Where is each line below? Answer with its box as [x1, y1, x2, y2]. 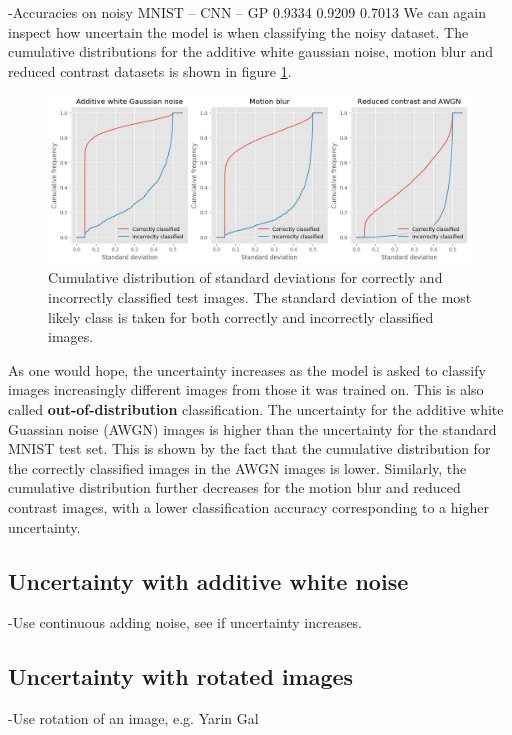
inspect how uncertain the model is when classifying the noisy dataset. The [8, 21, 469, 42]
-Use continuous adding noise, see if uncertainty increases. [8, 612, 363, 633]
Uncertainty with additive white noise [8, 565, 409, 596]
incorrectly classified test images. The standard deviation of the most [48, 287, 472, 308]
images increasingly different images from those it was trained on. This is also [8, 379, 484, 400]
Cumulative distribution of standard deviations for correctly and [48, 267, 443, 288]
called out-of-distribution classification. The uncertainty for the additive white [8, 399, 504, 420]
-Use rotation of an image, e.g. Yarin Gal [8, 708, 259, 729]
